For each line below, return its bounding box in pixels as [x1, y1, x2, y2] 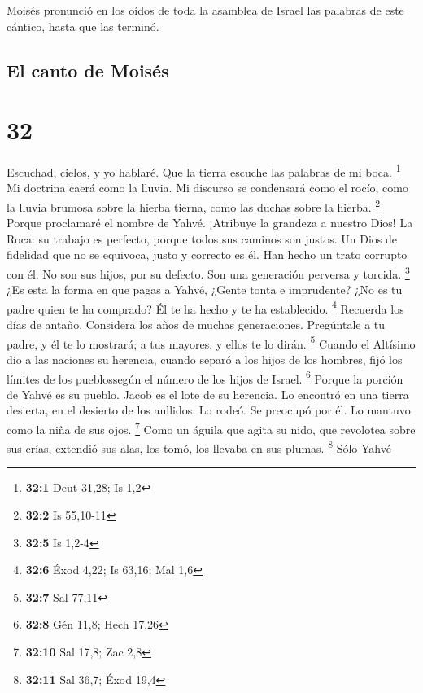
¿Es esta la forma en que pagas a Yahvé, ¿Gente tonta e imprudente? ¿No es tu [7, 281, 403, 298]
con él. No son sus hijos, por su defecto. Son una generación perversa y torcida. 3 [7, 262, 410, 282]
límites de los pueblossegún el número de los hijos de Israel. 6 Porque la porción [7, 367, 403, 387]
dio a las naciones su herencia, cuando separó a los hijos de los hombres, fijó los [7, 350, 403, 367]
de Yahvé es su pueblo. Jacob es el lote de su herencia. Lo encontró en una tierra [7, 385, 409, 402]
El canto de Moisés [7, 57, 169, 82]
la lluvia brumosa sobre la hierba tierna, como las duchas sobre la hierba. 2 [7, 195, 381, 215]
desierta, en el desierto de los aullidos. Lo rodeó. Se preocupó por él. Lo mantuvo [7, 401, 411, 419]
